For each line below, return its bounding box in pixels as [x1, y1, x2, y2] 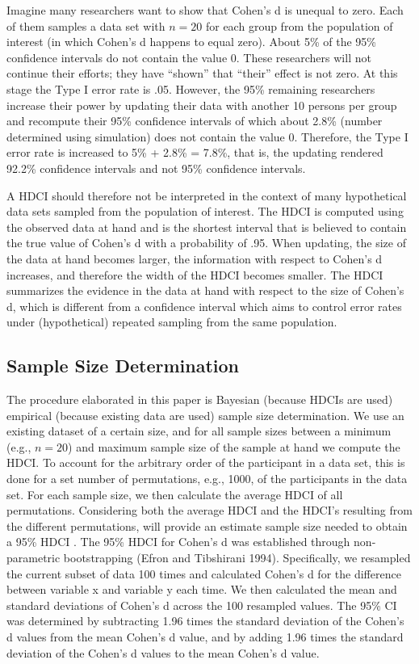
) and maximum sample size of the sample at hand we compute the [68, 438, 400, 455]
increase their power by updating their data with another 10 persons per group [6, 96, 397, 113]
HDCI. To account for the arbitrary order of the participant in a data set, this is [6, 454, 405, 471]
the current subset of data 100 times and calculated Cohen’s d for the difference [6, 565, 401, 582]
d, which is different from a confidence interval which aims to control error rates [6, 297, 402, 314]
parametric [6, 549, 61, 566]
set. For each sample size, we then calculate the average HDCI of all [6, 485, 343, 502]
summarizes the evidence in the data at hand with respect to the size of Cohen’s [6, 282, 404, 299]
